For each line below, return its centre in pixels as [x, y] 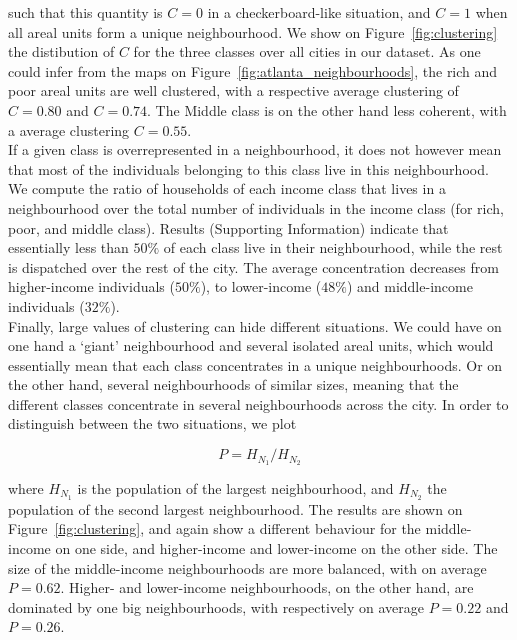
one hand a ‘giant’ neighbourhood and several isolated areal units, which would [251, 345]
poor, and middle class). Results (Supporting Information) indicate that [228, 227]
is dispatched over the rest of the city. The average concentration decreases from [253, 266]
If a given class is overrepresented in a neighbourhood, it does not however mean [255, 149]
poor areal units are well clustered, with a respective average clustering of [233, 90]
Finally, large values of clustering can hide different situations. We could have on [255, 325]
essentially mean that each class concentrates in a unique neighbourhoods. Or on [255, 364]
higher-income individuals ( [91, 286]
